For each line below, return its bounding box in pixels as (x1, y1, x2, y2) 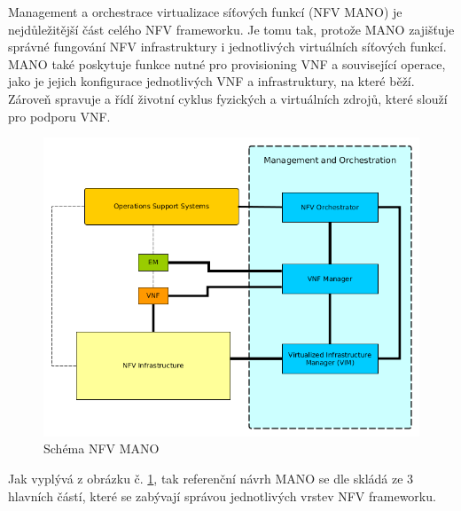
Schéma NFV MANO (43, 439, 160, 458)
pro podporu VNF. (8, 106, 111, 125)
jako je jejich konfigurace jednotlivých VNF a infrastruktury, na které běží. (8, 72, 415, 90)
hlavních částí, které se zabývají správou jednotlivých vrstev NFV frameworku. (8, 486, 436, 505)
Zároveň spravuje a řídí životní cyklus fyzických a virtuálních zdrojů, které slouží (8, 89, 448, 107)
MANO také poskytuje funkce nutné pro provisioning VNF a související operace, (8, 54, 446, 73)
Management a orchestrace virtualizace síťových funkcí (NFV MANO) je (8, 3, 402, 20)
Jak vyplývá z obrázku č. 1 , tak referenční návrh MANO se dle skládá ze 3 (8, 468, 414, 487)
